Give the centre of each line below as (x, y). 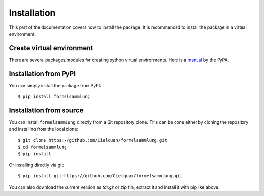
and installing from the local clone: (44, 129)
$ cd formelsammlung (42, 147)
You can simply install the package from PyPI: (55, 85)
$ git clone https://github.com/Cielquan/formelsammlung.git (92, 140)
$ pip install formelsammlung (54, 97)
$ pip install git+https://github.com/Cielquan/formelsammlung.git (100, 176)
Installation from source (46, 110)
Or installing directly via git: (37, 165)
